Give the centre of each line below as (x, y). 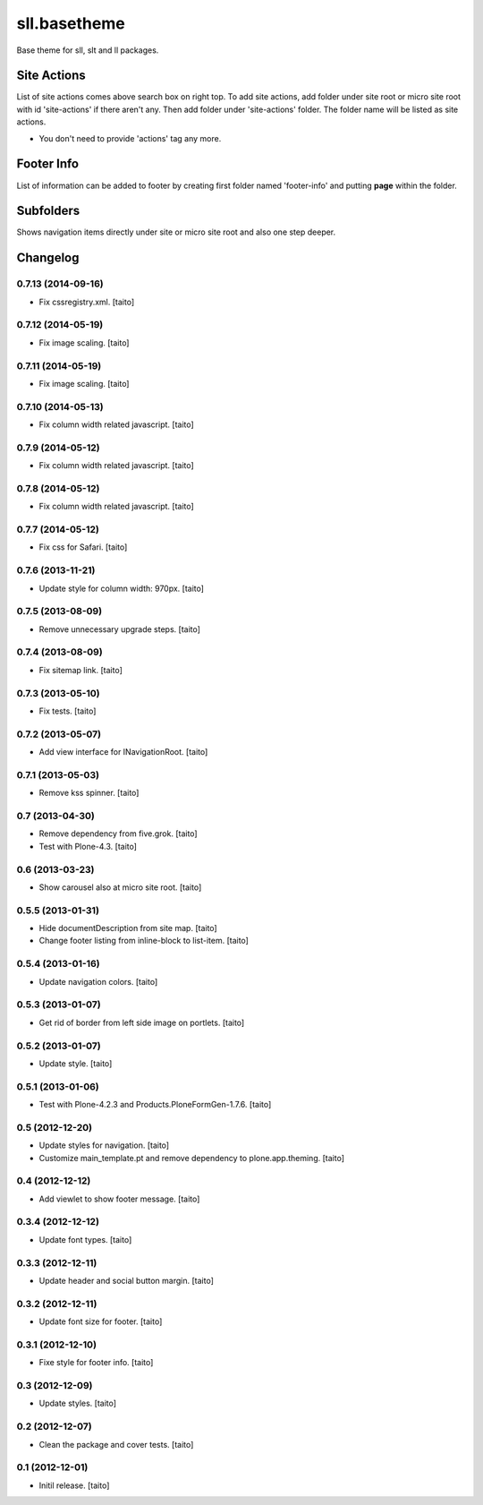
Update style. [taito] (76, 1063)
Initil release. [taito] (74, 1485)
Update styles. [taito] (77, 1403)
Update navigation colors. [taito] (98, 981)
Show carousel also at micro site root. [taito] (120, 887)
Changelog (48, 258)
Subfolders (48, 211)
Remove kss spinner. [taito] (89, 793)
